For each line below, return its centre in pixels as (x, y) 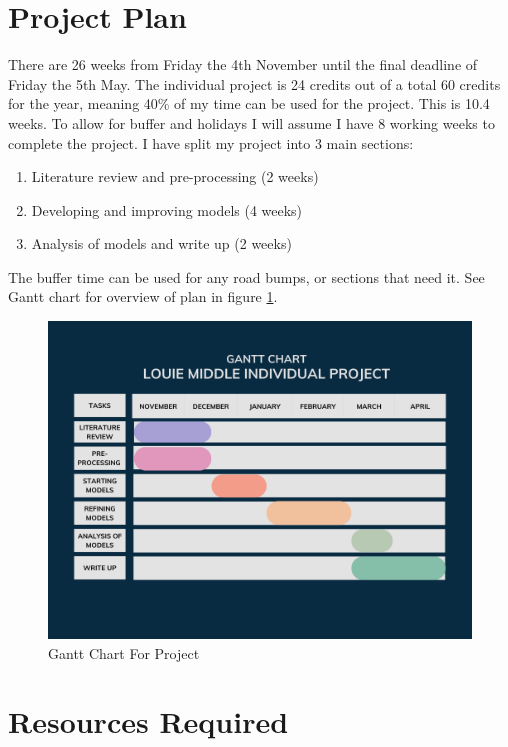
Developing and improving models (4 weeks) (167, 209)
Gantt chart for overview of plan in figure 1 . (143, 296)
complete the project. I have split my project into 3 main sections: (211, 142)
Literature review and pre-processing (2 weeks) (175, 176)
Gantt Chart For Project (124, 652)
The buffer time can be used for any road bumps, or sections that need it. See (246, 276)
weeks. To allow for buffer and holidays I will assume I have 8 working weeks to (251, 122)
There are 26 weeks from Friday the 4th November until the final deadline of (243, 64)
